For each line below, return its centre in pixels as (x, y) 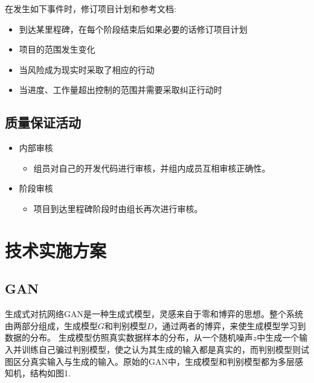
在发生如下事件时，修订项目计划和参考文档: (91, 8)
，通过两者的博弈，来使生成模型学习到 (230, 325)
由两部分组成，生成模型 (51, 325)
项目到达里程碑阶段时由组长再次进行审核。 (118, 208)
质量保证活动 (43, 122)
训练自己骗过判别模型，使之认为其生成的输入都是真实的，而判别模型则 (161, 349)
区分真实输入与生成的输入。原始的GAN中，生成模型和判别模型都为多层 (154, 361)
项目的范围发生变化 (57, 49)
